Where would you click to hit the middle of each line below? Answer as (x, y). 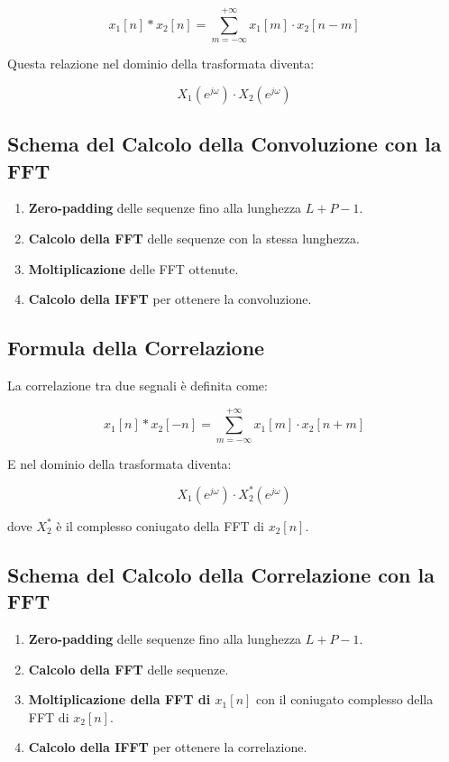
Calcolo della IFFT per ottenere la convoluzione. (170, 299)
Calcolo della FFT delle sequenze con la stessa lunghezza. (194, 238)
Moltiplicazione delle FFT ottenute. (133, 268)
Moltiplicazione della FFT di (119, 699)
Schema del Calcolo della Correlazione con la (221, 574)
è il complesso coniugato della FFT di (160, 525)
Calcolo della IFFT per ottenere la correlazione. (168, 747)
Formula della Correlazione (136, 348)
